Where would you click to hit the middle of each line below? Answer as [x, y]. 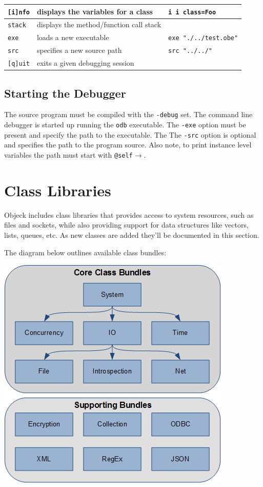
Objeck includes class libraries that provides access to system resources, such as [129, 214]
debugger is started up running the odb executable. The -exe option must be [125, 125]
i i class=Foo [192, 12]
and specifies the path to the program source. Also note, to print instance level [128, 145]
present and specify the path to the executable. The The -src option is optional [130, 134]
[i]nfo [19, 12]
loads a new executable [73, 37]
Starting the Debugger [65, 93]
